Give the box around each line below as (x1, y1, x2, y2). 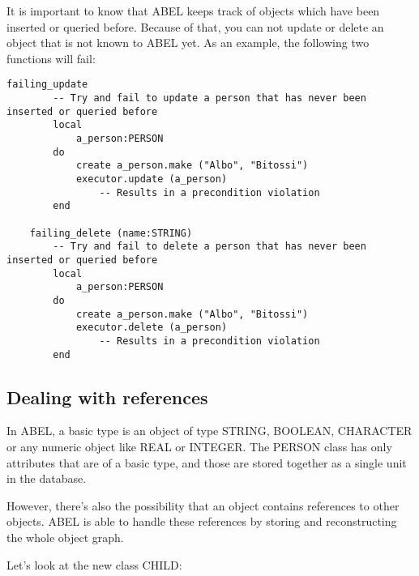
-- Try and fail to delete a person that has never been (53, 241, 366, 253)
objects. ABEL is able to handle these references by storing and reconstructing (6, 513, 397, 530)
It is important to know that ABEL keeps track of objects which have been (6, 2, 380, 19)
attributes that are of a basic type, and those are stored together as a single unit (6, 454, 407, 471)
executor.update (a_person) (75, 173, 228, 185)
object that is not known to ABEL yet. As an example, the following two (6, 34, 370, 51)
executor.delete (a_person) (75, 322, 228, 334)
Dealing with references (6, 384, 208, 409)
